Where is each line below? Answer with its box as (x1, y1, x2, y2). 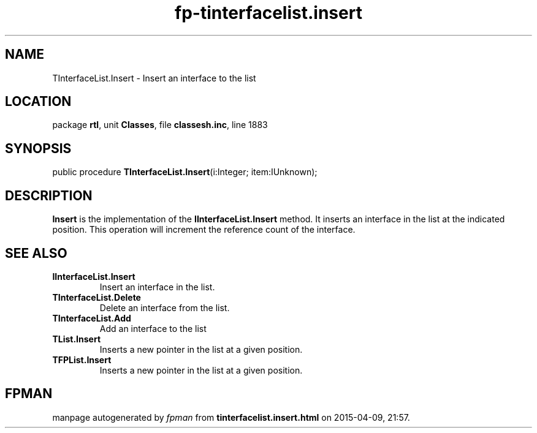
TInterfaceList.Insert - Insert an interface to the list (52, 72, 256, 83)
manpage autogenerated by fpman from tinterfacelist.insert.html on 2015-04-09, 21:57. (52, 412, 410, 423)
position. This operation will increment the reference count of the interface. (52, 224, 356, 235)
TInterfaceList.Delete (52, 292, 141, 303)
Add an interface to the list (99, 323, 207, 334)
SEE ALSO (5, 245, 67, 261)
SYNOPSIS (5, 140, 72, 156)
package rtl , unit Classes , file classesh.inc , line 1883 (52, 119, 268, 130)
